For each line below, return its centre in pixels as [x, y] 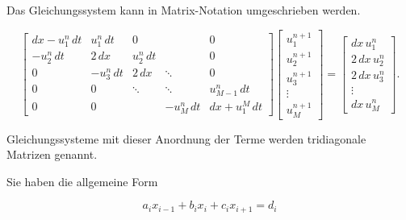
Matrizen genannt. [52, 154]
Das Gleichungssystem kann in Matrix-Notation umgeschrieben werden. [184, 10]
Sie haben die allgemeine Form [82, 181]
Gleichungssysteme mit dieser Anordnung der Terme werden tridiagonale [186, 138]
